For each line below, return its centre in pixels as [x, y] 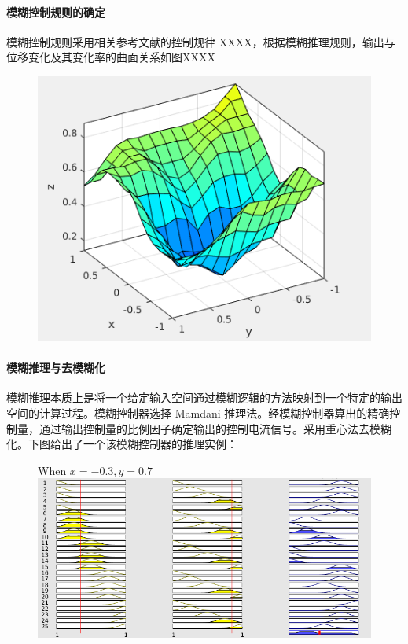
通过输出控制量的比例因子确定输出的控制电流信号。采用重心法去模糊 [215, 428]
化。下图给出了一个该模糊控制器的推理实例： [122, 444]
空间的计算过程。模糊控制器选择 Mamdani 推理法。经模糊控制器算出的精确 [198, 413]
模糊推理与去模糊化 [56, 368]
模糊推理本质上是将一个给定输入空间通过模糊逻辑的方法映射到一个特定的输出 [204, 397]
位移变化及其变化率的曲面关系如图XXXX [111, 57]
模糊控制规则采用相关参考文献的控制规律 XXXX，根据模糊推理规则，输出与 [201, 41]
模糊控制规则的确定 [56, 11]
